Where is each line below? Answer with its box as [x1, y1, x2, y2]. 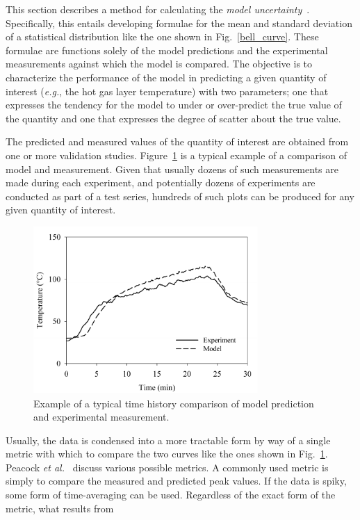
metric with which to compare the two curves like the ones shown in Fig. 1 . [6, 446, 328, 461]
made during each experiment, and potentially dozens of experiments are [6, 175, 316, 190]
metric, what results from [6, 501, 114, 515]
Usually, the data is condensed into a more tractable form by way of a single [6, 432, 331, 447]
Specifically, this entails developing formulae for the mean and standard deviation [6, 15, 352, 30]
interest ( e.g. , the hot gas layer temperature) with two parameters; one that [6, 83, 329, 98]
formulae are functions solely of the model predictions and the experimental [6, 42, 328, 57]
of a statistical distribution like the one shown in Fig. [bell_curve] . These [6, 29, 319, 44]
